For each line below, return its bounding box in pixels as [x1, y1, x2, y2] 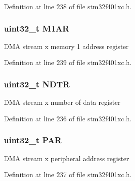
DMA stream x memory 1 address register [4, 41, 129, 51]
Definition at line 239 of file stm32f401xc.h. [4, 57, 132, 67]
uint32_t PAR [4, 134, 62, 146]
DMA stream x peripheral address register [4, 153, 129, 163]
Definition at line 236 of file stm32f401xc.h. [4, 113, 132, 123]
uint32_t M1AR [4, 22, 70, 34]
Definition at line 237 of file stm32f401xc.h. [4, 169, 132, 180]
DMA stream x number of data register [4, 97, 120, 107]
